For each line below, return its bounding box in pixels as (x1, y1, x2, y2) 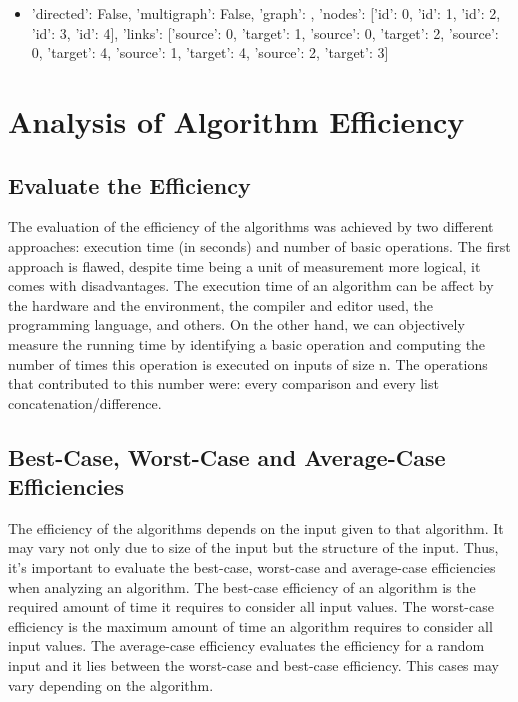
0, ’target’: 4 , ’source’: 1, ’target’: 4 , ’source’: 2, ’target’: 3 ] (31, 42, 389, 63)
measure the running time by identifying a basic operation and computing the (8, 333, 486, 354)
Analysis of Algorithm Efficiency (8, 100, 465, 141)
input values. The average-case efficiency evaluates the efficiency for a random (8, 635, 485, 656)
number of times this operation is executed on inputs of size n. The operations (8, 353, 488, 374)
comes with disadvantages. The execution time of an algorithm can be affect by (8, 275, 494, 296)
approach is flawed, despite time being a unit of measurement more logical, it (8, 255, 481, 276)
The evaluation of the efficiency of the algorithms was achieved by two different (8, 216, 494, 237)
